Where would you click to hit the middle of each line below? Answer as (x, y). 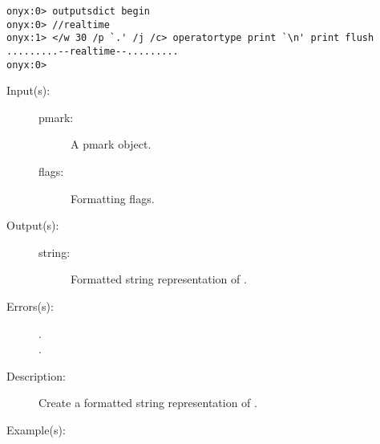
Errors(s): (30, 306)
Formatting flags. (113, 198)
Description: (36, 375)
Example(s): (36, 430)
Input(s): (28, 90)
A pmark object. (111, 144)
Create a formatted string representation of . (148, 403)
